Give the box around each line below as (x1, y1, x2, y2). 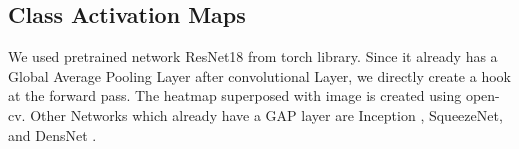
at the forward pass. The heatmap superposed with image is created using (8, 85, 462, 106)
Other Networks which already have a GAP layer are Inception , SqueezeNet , (30, 104, 503, 125)
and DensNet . (8, 124, 97, 145)
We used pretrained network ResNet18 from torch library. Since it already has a (8, 46, 498, 67)
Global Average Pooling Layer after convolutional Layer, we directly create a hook (8, 65, 511, 86)
